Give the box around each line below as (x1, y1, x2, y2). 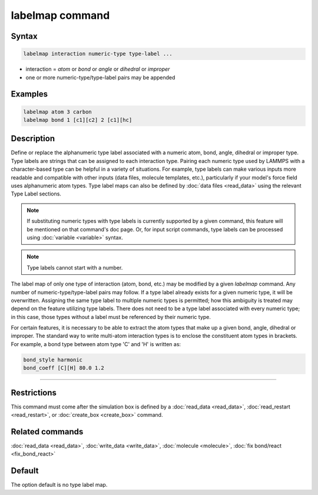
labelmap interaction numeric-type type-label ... (23, 51, 173, 57)
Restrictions (11, 387, 57, 397)
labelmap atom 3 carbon (23, 108, 92, 115)
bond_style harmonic (23, 356, 82, 363)
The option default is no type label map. (11, 481, 108, 489)
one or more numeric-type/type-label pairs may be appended (25, 74, 175, 81)
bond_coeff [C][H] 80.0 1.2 (23, 365, 104, 371)
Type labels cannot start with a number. (26, 264, 123, 271)
